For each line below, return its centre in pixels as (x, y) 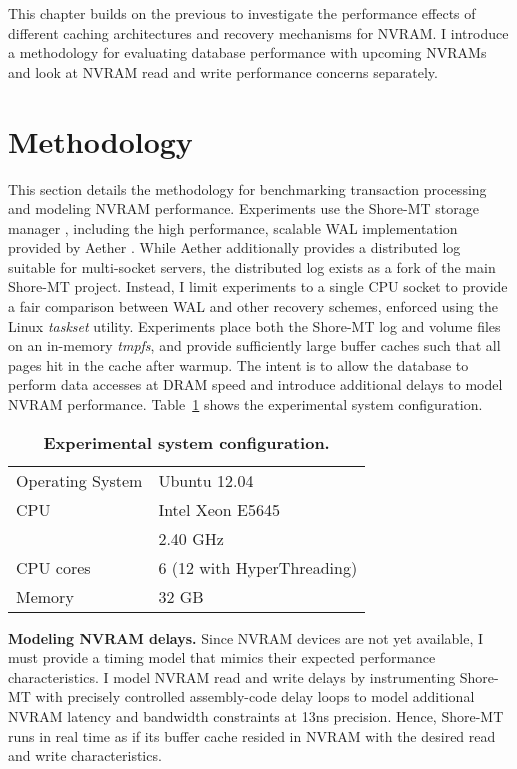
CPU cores (53, 567)
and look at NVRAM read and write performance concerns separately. (223, 71)
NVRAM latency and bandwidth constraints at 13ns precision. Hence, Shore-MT (256, 716)
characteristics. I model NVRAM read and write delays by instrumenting (232, 676)
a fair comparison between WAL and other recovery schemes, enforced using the (253, 306)
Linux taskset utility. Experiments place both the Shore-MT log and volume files (254, 325)
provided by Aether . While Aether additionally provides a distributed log (234, 247)
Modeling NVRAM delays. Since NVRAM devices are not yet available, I (246, 637)
